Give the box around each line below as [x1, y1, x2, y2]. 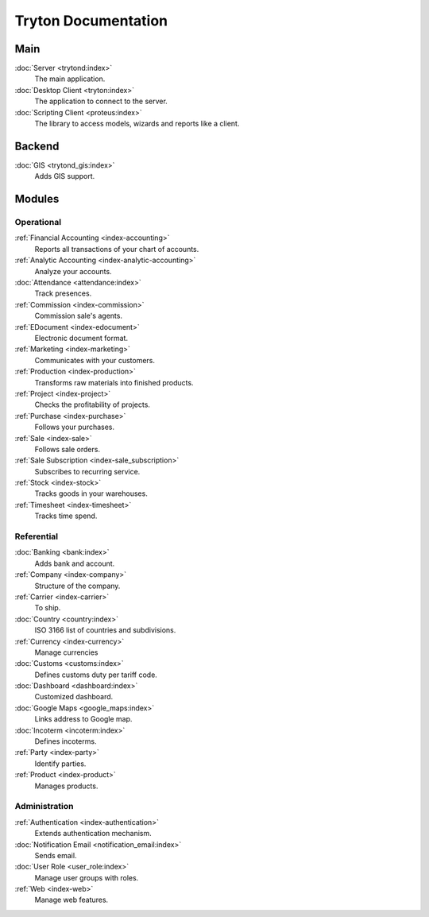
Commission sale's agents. [34, 311, 123, 321]
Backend [14, 139, 60, 153]
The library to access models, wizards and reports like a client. [34, 119, 240, 129]
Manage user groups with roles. [34, 873, 139, 882]
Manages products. [34, 781, 99, 791]
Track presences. [34, 288, 92, 298]
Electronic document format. [34, 333, 129, 342]
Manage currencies [34, 648, 99, 657]
